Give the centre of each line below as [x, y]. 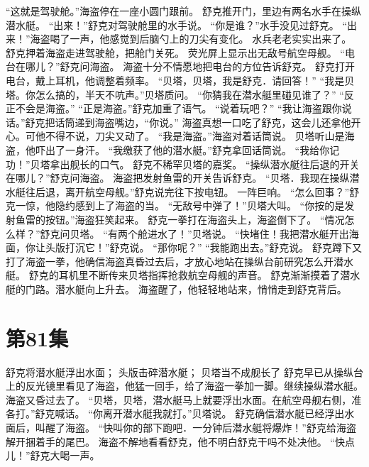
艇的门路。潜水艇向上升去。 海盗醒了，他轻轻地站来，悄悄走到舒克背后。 [176, 289]
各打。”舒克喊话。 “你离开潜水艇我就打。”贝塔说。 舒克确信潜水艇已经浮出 [175, 413]
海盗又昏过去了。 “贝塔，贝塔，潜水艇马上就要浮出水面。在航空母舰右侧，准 [184, 399]
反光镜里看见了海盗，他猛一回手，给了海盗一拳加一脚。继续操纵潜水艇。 [194, 386]
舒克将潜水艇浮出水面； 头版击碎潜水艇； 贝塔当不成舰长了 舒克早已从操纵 [180, 372]
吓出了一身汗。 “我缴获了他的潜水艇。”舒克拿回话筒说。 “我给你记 [187, 149]
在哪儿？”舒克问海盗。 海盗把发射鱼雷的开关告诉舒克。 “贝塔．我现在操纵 [178, 178]
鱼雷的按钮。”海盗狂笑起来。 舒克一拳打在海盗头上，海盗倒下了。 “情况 [180, 219]
